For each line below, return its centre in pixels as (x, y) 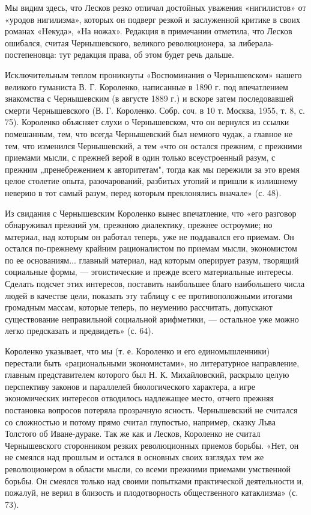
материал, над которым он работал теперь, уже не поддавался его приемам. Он (149, 236)
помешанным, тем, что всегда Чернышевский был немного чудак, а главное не (149, 133)
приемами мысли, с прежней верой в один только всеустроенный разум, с (140, 157)
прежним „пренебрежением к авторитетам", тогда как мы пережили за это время (152, 169)
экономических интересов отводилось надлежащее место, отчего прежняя (139, 398)
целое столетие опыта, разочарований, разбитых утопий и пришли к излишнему (151, 181)
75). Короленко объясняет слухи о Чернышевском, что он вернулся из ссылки (147, 122)
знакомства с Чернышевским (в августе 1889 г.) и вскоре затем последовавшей (149, 98)
